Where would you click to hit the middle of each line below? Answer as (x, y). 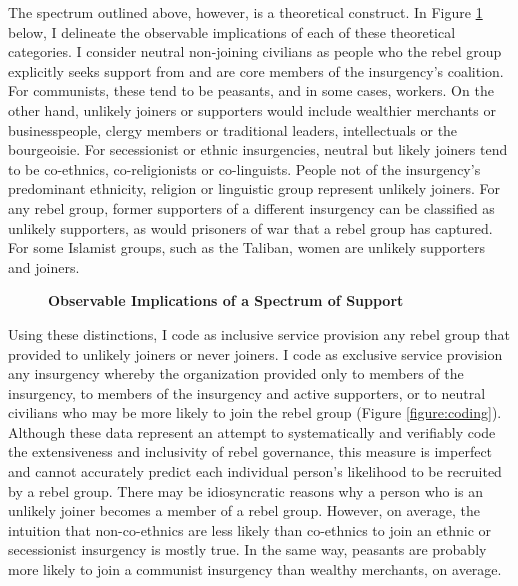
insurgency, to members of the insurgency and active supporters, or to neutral (247, 392)
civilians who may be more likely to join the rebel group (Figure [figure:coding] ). (255, 412)
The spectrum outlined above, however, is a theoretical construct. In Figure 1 (245, 12)
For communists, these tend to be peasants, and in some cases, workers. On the (251, 90)
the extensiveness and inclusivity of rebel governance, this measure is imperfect (250, 451)
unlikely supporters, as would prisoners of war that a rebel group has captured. (250, 227)
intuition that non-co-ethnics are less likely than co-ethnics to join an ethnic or (249, 529)
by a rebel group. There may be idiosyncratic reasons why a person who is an (246, 490)
